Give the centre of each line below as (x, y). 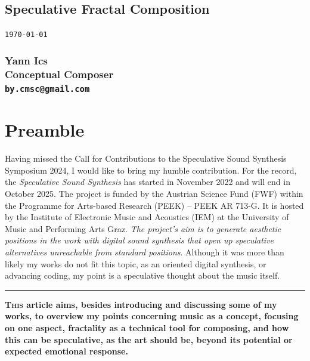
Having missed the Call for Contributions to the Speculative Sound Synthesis (146, 158)
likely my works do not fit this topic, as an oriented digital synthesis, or (136, 263)
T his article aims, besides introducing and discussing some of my (141, 304)
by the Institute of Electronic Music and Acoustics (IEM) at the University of (147, 217)
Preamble (45, 130)
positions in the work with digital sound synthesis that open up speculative (139, 240)
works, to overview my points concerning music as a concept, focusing (152, 316)
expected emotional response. (66, 351)
